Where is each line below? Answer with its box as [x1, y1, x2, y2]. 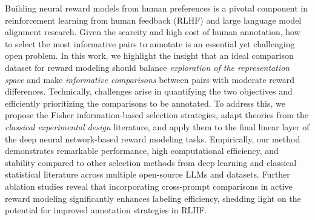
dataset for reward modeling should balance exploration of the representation [5, 61, 290, 73]
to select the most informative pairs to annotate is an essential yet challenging [5, 37, 295, 50]
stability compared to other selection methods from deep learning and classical [5, 156, 297, 168]
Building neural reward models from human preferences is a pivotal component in [5, 2, 308, 14]
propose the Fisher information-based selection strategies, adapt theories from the [5, 108, 309, 121]
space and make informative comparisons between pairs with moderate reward [5, 73, 295, 85]
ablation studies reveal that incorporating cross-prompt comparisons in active [5, 179, 293, 192]
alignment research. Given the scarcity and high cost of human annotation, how [5, 25, 300, 38]
